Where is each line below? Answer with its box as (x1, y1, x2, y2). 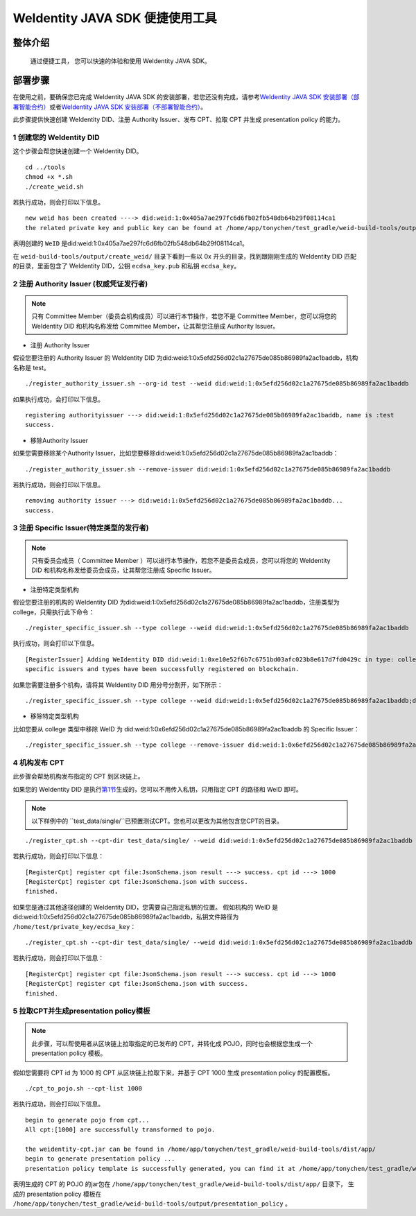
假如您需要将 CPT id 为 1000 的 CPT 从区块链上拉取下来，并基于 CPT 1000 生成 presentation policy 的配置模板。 (12, 1068, 334, 1077)
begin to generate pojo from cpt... (25, 1116, 150, 1124)
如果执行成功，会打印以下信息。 (12, 395, 104, 403)
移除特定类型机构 (30, 712, 79, 720)
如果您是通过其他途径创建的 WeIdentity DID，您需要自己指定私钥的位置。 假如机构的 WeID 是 (12, 903, 279, 911)
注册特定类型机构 (30, 585, 79, 593)
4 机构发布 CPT (12, 758, 64, 767)
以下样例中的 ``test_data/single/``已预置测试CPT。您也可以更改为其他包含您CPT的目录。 (31, 817, 284, 825)
